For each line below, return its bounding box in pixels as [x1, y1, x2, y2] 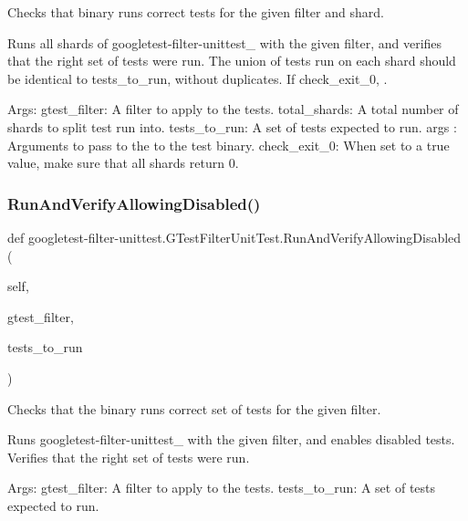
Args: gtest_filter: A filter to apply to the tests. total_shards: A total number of [7, 99, 459, 119]
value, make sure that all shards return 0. [7, 153, 239, 172]
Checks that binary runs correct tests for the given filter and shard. [7, 3, 384, 21]
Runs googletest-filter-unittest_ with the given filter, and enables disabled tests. [7, 430, 455, 449]
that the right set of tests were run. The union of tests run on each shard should [7, 51, 456, 70]
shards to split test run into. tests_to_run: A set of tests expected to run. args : [7, 117, 457, 136]
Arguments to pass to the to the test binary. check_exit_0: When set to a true [7, 135, 450, 154]
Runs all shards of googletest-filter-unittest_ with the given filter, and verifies [7, 33, 442, 52]
